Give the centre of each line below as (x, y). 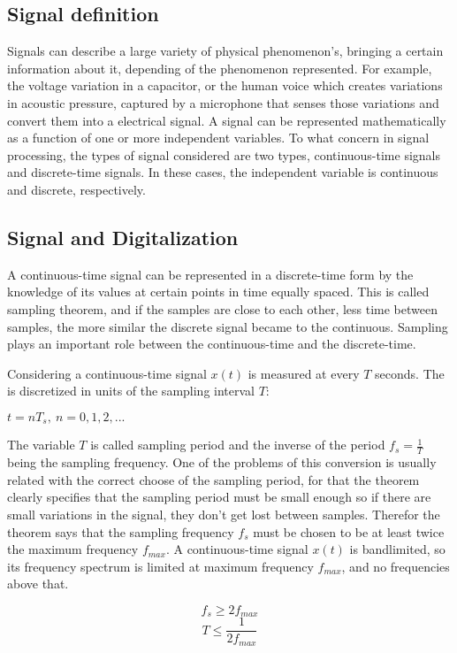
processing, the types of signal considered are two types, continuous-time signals (224, 154)
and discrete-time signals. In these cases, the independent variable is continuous (223, 172)
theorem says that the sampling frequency (121, 531)
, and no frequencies (396, 566)
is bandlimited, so (397, 549)
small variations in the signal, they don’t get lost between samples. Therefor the (224, 514)
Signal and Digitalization (123, 237)
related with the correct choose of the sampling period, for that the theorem (213, 479)
